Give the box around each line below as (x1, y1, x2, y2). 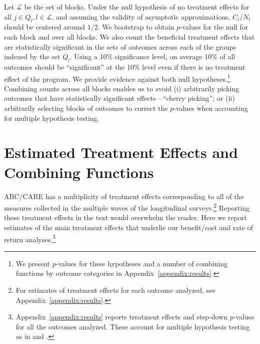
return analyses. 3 (4, 232, 55, 244)
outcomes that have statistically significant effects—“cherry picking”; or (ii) (4, 93, 235, 103)
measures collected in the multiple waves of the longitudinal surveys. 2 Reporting (4, 201, 250, 213)
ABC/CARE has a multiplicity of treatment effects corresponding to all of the (4, 191, 244, 201)
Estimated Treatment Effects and (4, 142, 238, 162)
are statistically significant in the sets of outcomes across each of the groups (4, 41, 236, 52)
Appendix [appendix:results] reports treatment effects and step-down (15, 311, 228, 322)
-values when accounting (173, 103, 248, 113)
